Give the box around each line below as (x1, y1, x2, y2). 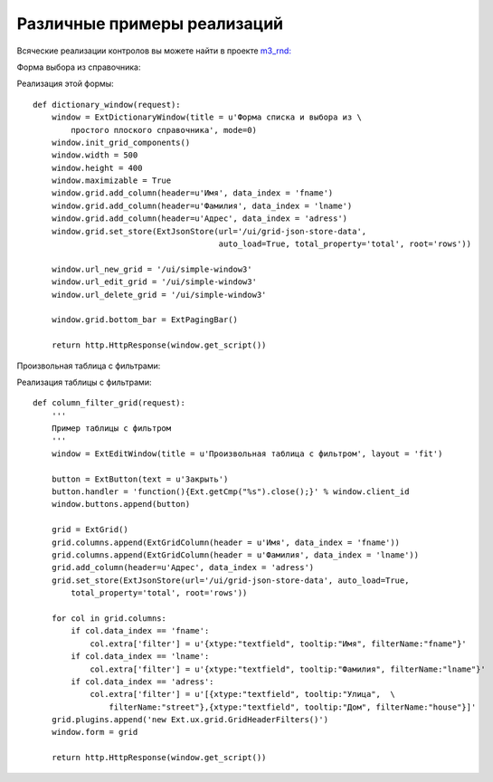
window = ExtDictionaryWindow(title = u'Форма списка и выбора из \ (51, 112, 362, 122)
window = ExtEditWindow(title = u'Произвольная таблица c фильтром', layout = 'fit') (51, 448, 443, 459)
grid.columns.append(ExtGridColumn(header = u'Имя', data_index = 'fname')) (51, 537, 401, 548)
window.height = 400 (51, 163, 143, 173)
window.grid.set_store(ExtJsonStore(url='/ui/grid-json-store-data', (51, 226, 367, 236)
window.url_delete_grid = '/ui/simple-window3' (51, 290, 267, 300)
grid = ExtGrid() (51, 525, 128, 535)
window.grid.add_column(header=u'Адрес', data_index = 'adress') (51, 214, 348, 224)
